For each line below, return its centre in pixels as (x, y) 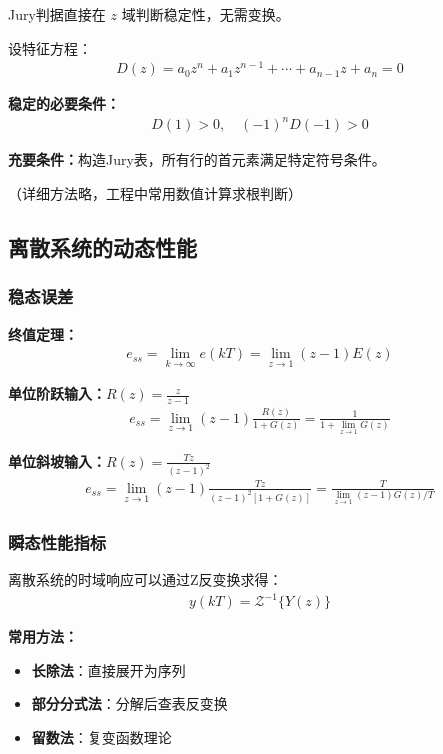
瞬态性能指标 (57, 541)
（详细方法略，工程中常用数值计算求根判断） (155, 193)
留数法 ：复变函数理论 (101, 736)
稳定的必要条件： (64, 103)
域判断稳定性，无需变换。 (205, 14)
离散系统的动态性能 (102, 247)
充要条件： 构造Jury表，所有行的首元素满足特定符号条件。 (197, 159)
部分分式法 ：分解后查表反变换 (129, 703)
